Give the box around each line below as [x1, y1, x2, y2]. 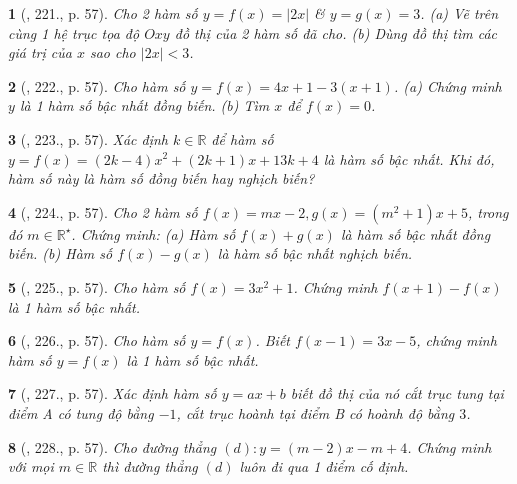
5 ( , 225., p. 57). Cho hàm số [8, 276, 186, 297]
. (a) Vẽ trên [420, 3, 499, 23]
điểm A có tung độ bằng [8, 402, 154, 423]
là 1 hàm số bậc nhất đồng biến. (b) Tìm [19, 95, 270, 116]
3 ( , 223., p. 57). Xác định [8, 128, 168, 149]
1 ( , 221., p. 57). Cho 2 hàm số [8, 3, 198, 23]
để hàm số [211, 128, 274, 149]
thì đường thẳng [102, 456, 198, 477]
